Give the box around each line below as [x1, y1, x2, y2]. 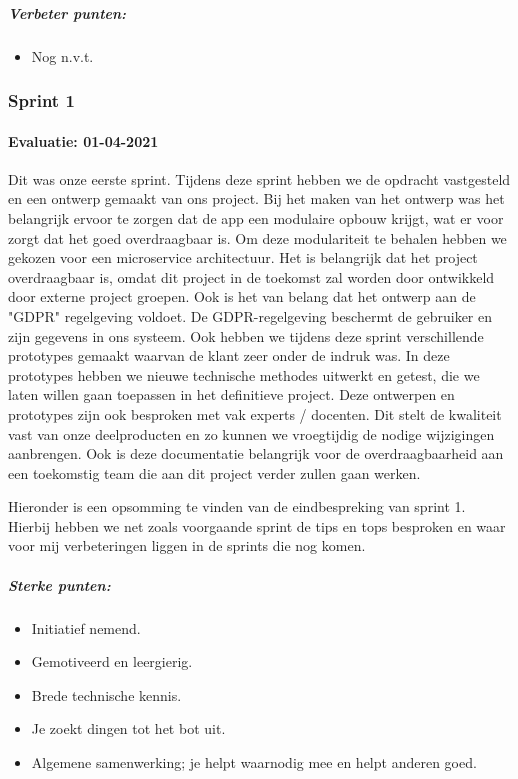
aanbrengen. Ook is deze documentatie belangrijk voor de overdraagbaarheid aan [8, 443, 504, 464]
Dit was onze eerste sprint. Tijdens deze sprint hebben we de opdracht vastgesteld [8, 168, 511, 189]
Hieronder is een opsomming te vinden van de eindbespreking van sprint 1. [8, 496, 466, 517]
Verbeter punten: [8, 2, 127, 23]
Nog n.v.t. [31, 45, 94, 66]
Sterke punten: [8, 574, 111, 595]
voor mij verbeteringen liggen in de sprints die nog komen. [8, 535, 366, 556]
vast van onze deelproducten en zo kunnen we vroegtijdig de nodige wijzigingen [8, 423, 495, 444]
